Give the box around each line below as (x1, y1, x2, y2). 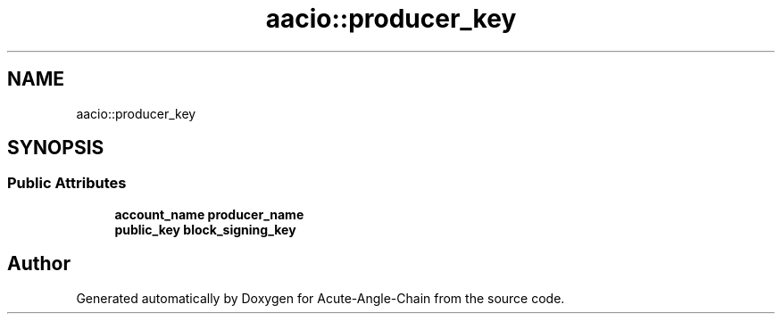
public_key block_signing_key (114, 221, 296, 237)
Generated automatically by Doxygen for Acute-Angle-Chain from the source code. (76, 290, 565, 306)
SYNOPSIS (7, 136, 104, 160)
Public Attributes (7, 174, 127, 193)
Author (7, 252, 71, 276)
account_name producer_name (114, 206, 304, 222)
